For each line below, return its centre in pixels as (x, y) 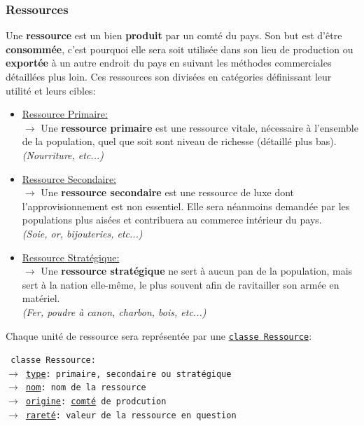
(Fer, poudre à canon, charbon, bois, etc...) (114, 311)
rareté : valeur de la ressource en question (131, 415)
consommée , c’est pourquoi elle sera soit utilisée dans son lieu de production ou (180, 49)
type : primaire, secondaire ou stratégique (128, 374)
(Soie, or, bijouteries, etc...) (82, 233)
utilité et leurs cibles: (51, 90)
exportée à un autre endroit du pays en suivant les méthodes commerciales (169, 63)
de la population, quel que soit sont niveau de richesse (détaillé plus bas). (179, 141)
